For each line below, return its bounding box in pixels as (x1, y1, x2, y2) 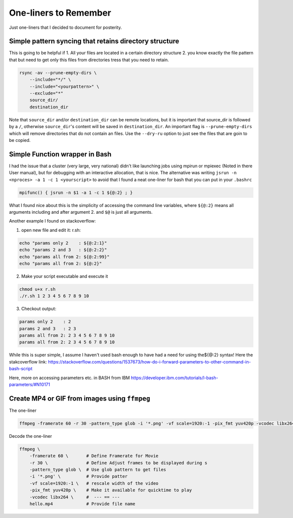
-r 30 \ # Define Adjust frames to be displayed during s (29, 460, 208, 466)
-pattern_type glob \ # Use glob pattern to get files (29, 467, 167, 472)
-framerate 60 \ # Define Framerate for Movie (29, 453, 159, 459)
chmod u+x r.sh (19, 286, 56, 292)
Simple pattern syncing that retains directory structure (9, 37, 179, 45)
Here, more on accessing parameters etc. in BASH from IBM (9, 375, 130, 381)
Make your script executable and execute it (21, 273, 108, 279)
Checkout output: (21, 306, 56, 312)
